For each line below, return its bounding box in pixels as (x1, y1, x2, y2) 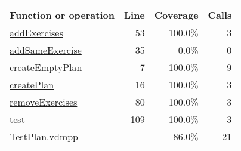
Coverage (154, 8, 199, 21)
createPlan (10, 78, 54, 91)
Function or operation (10, 8, 115, 21)
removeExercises (10, 95, 78, 109)
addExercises (10, 26, 63, 39)
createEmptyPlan (10, 60, 82, 74)
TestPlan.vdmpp (10, 130, 79, 143)
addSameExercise (10, 43, 82, 57)
